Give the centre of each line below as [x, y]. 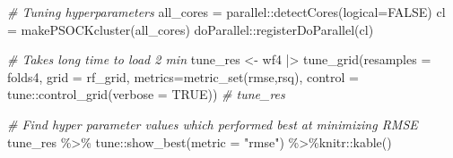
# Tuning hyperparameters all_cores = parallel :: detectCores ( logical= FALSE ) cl [226, 12]
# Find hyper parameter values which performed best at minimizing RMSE [213, 124]
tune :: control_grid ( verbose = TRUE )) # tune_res [146, 94]
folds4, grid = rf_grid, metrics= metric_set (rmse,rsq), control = [183, 76]
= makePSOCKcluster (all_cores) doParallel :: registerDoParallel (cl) [191, 29]
